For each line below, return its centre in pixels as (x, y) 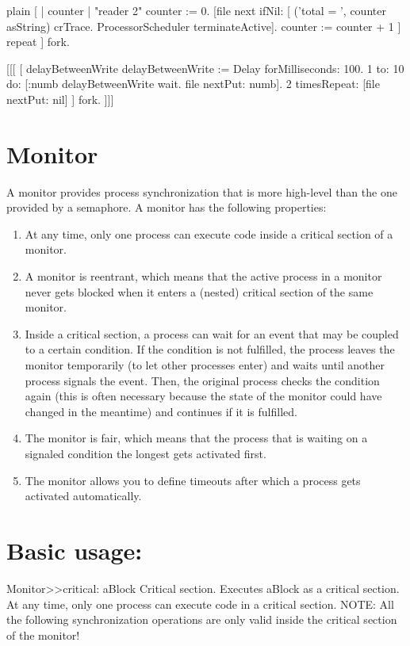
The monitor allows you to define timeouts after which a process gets (193, 480)
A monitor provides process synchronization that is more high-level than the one (202, 191)
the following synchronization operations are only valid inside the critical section (202, 619)
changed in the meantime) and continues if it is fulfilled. (161, 411)
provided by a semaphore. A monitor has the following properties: (167, 207)
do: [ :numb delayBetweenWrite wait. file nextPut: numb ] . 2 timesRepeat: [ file (193, 84)
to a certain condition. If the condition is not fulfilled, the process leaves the (210, 349)
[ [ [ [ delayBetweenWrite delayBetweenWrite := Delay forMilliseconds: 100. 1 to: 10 (205, 68)
